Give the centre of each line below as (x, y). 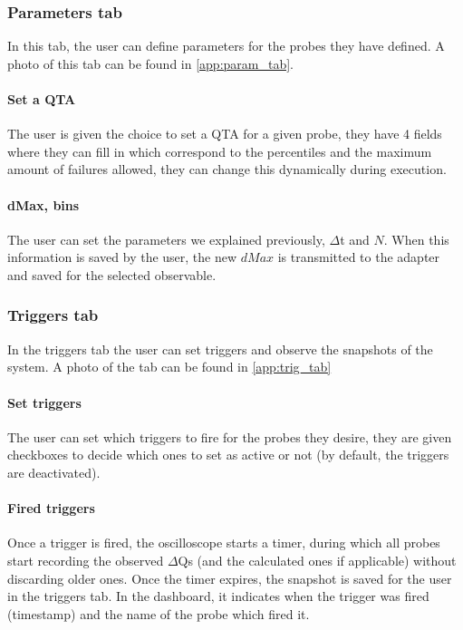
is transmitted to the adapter (359, 257)
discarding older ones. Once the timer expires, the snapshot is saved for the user (230, 578)
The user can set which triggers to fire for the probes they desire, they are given (230, 436)
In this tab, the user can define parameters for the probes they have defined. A (226, 46)
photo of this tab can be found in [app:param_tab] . (150, 63)
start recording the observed (86, 560)
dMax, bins (43, 204)
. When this (416, 239)
